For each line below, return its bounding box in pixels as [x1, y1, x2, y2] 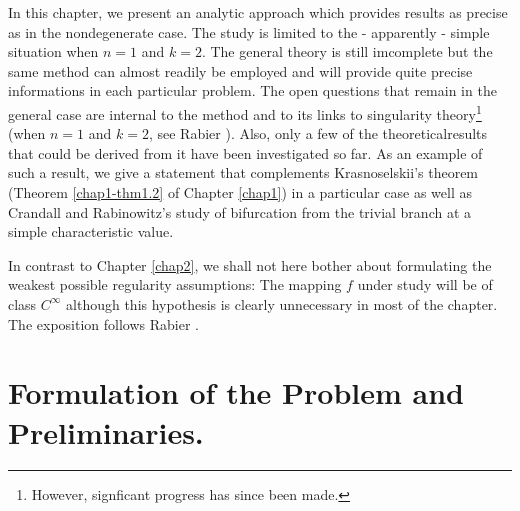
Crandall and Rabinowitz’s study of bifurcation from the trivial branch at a [8, 201, 472, 222]
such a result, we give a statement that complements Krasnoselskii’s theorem [8, 162, 479, 183]
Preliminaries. [8, 411, 204, 452]
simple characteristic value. [8, 221, 174, 242]
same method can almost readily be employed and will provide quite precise [8, 60, 473, 81]
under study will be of [357, 274, 493, 295]
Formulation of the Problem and [8, 372, 465, 413]
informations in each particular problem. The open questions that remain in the [8, 80, 497, 101]
